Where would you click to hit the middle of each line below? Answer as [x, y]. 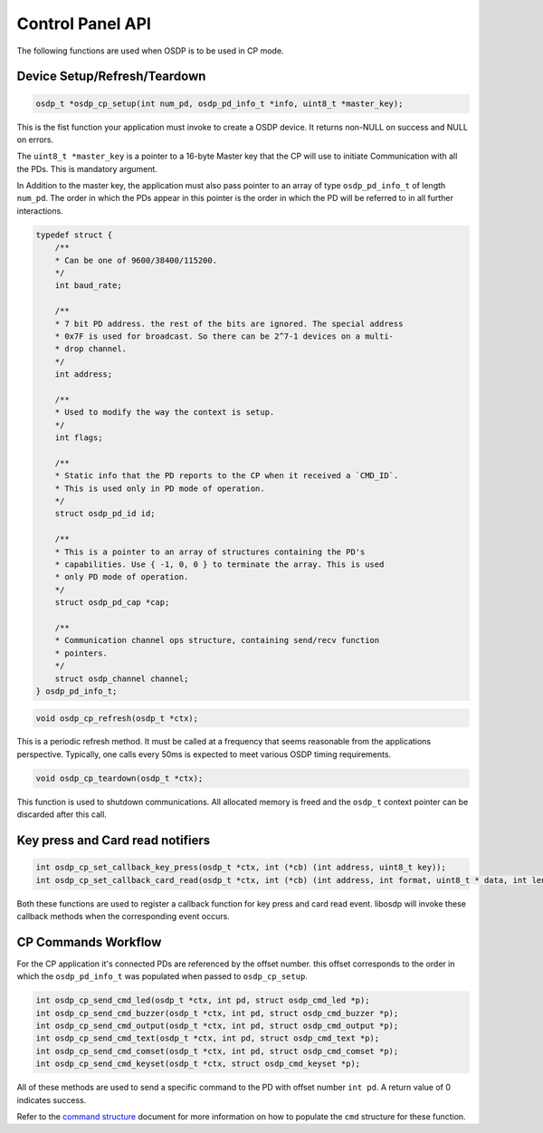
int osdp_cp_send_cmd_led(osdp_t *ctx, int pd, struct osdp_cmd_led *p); [203, 1000]
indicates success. [52, 1099]
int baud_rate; [88, 286]
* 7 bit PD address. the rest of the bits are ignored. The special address [229, 323]
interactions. [40, 211]
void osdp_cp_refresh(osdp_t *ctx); [117, 718]
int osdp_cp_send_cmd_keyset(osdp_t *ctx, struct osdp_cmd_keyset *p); [198, 1064]
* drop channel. [90, 349]
